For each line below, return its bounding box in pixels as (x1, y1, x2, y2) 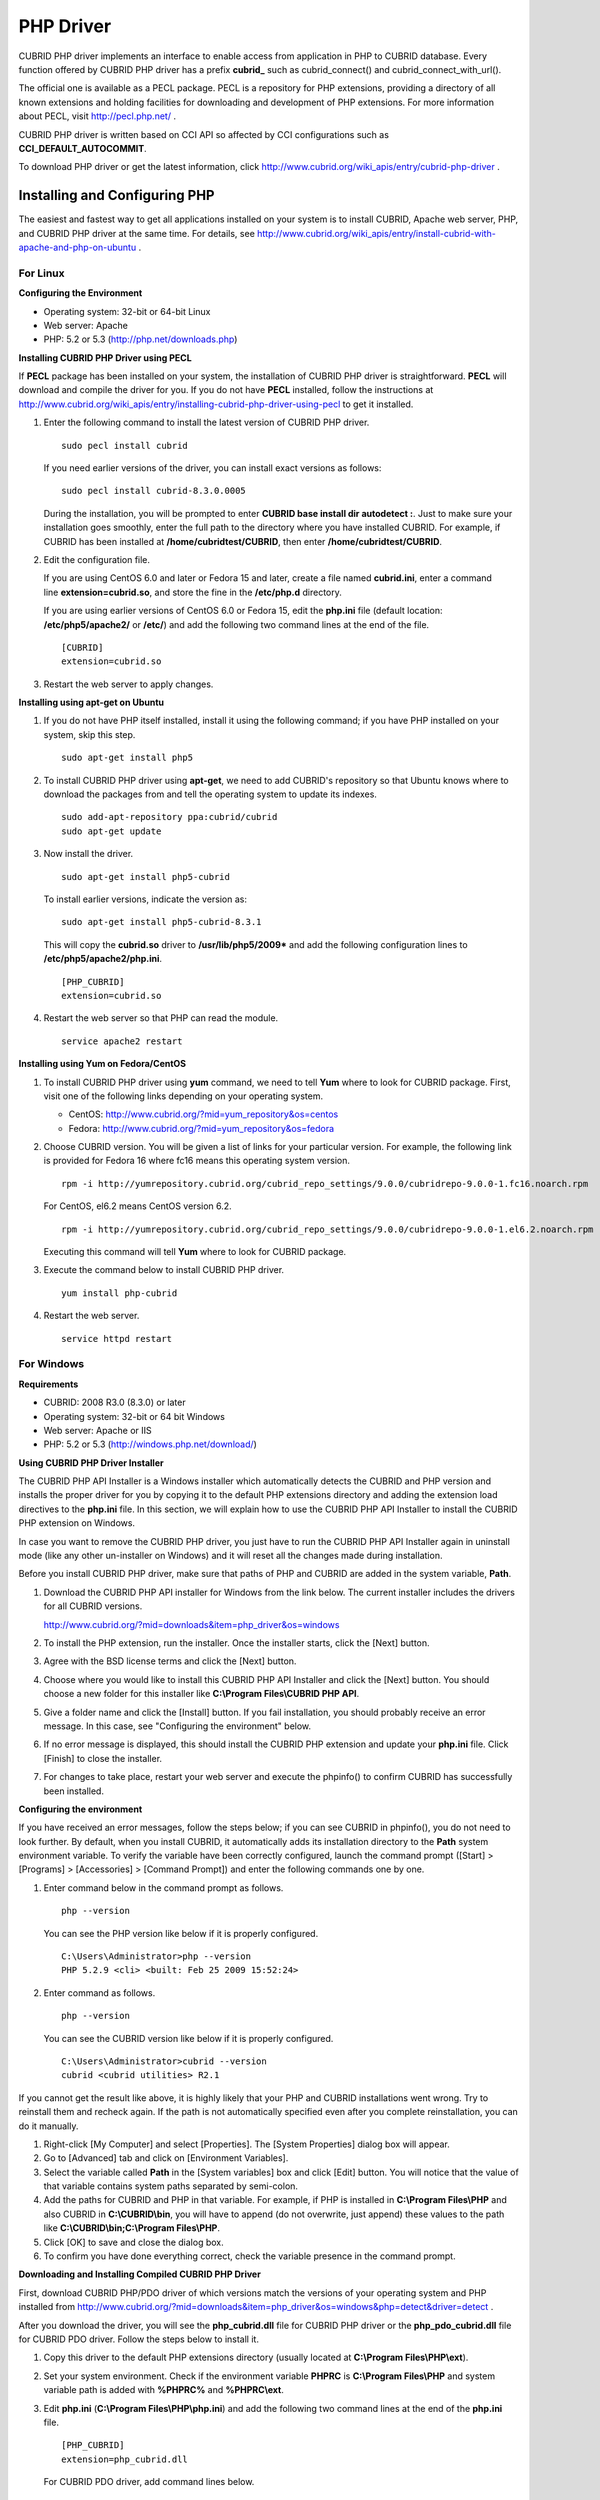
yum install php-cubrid (61, 1287, 178, 1299)
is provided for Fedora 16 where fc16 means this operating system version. (43, 1155, 350, 1167)
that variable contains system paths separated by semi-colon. (43, 2180, 299, 2192)
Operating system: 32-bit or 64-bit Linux (43, 305, 211, 317)
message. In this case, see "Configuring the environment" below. (43, 1720, 312, 1732)
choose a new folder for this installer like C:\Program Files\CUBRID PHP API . (43, 1688, 360, 1700)
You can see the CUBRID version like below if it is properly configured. (43, 2032, 334, 2044)
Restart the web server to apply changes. (43, 678, 214, 690)
